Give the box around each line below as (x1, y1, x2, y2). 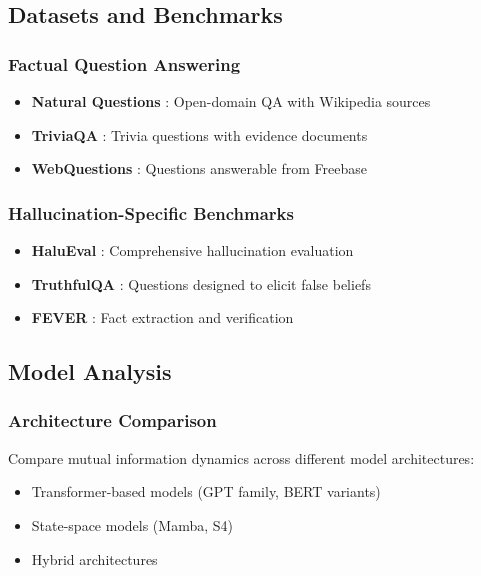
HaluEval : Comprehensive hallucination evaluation (31, 240, 354, 260)
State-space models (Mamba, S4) (31, 514, 233, 535)
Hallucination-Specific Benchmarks (8, 200, 294, 225)
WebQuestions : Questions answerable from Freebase (31, 158, 368, 179)
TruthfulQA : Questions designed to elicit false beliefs (31, 273, 371, 294)
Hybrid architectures (31, 548, 158, 569)
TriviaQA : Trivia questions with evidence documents (31, 124, 368, 145)
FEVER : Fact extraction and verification (31, 307, 294, 328)
